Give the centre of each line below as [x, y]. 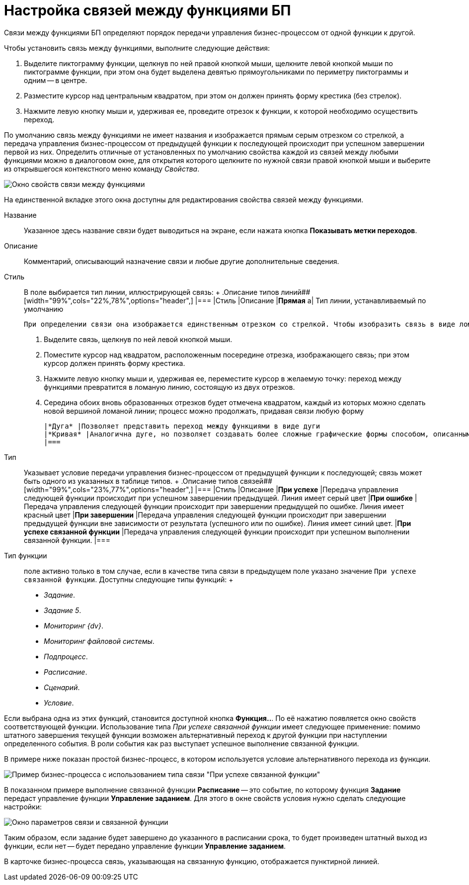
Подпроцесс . [66, 656]
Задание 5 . [63, 610]
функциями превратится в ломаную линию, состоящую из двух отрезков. [169, 387]
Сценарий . [62, 687]
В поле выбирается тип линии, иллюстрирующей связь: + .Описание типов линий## [167, 292]
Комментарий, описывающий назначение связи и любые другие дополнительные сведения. [182, 261]
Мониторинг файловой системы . [99, 641]
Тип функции [26, 555]
